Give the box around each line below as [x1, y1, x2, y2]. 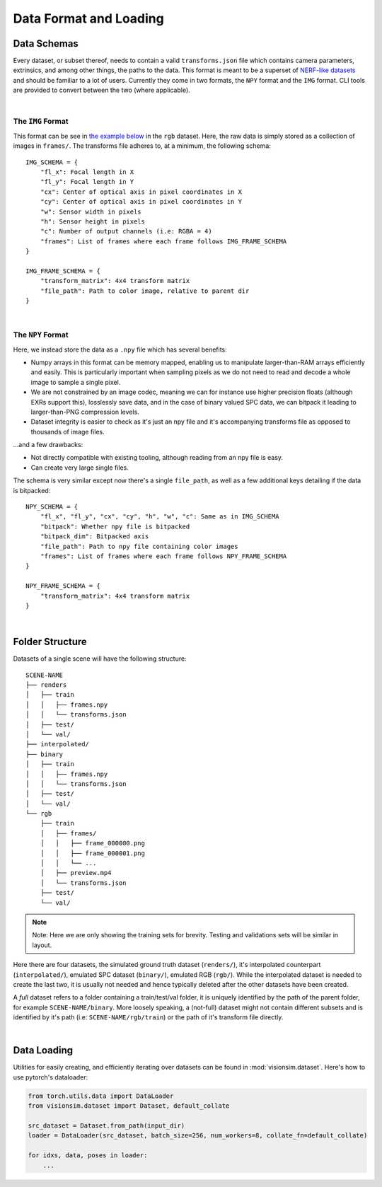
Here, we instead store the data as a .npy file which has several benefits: [13, 345, 228, 354]
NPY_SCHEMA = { [25, 503, 79, 511]
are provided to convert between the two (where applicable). [13, 86, 190, 95]
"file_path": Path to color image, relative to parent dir [40, 286, 250, 295]
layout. [32, 941, 52, 949]
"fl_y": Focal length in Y [40, 178, 134, 186]
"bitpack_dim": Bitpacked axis [40, 533, 149, 540]
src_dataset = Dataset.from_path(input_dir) [28, 1121, 185, 1130]
